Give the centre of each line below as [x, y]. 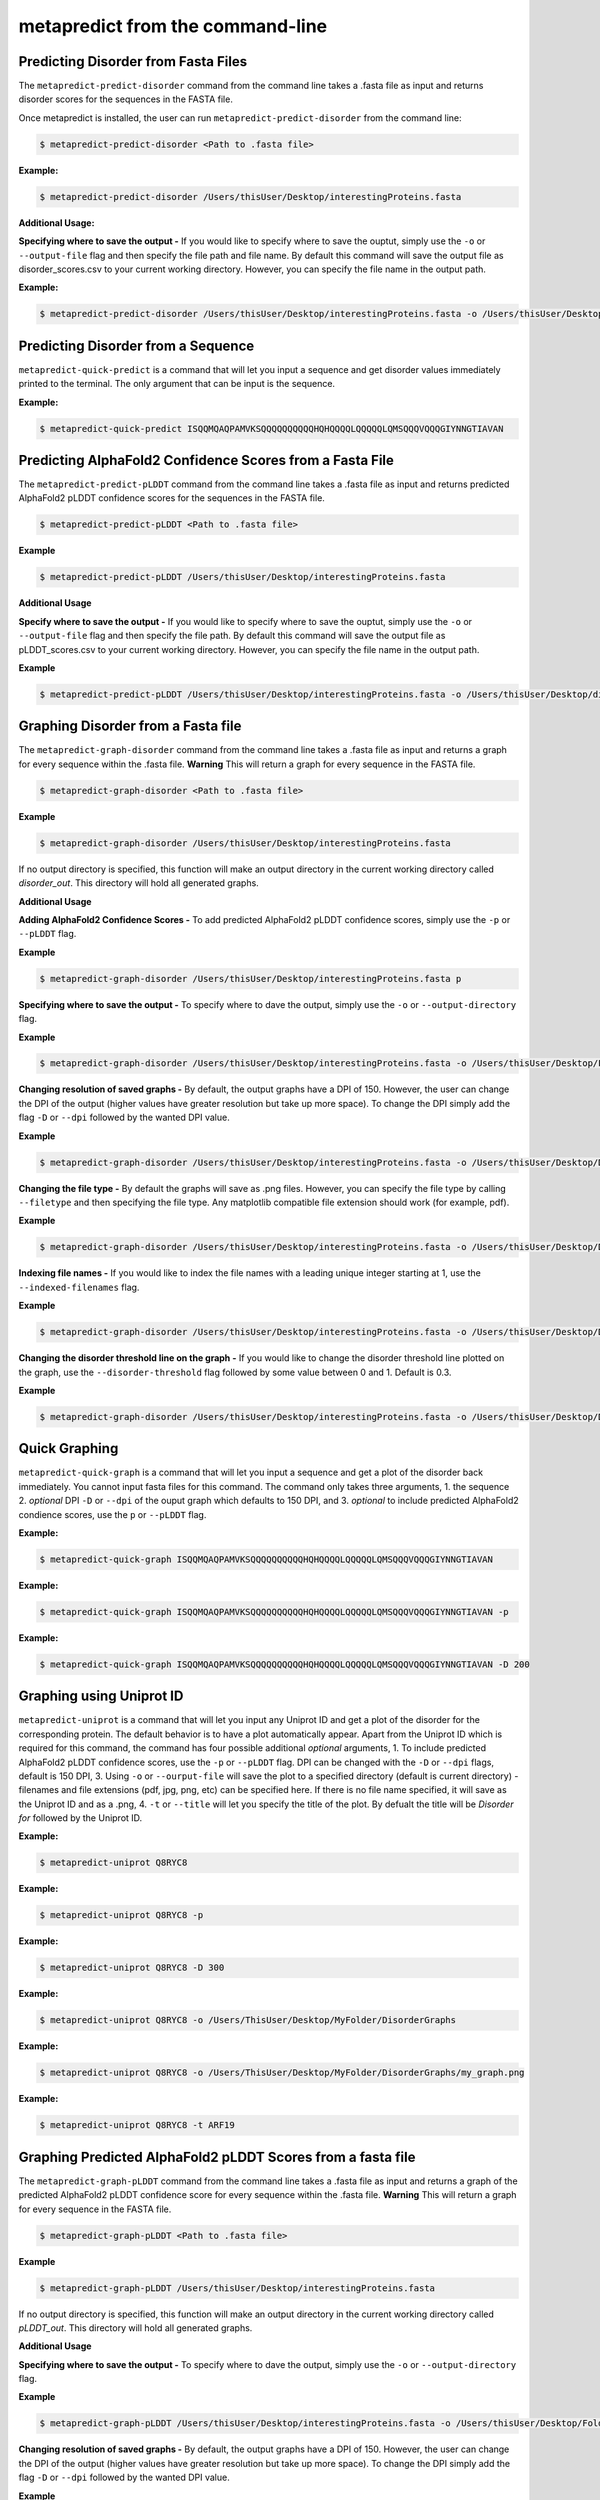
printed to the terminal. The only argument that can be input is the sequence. [176, 384]
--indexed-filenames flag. [79, 1287]
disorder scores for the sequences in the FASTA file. [126, 99]
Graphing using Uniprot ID [101, 1696]
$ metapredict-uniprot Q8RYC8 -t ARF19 [137, 2125]
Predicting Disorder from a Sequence [136, 345]
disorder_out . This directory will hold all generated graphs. [138, 883]
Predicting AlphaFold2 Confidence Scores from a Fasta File [206, 460]
